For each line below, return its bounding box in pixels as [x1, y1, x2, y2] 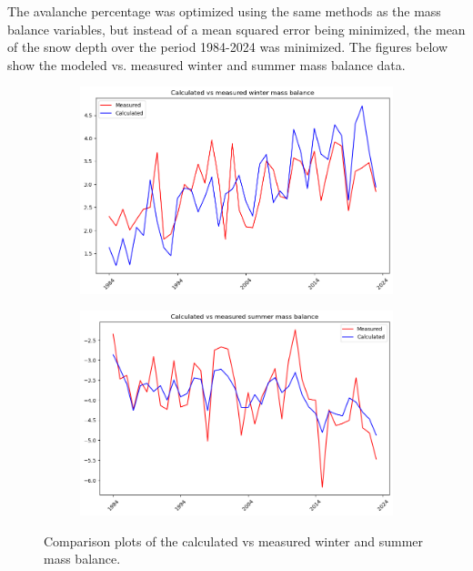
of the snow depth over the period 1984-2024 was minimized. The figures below [7, 37, 448, 56]
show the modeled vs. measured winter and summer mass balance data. [7, 55, 406, 74]
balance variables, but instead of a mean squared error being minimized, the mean [7, 19, 466, 38]
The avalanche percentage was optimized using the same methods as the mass [7, 2, 441, 20]
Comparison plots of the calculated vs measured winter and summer [44, 531, 424, 550]
